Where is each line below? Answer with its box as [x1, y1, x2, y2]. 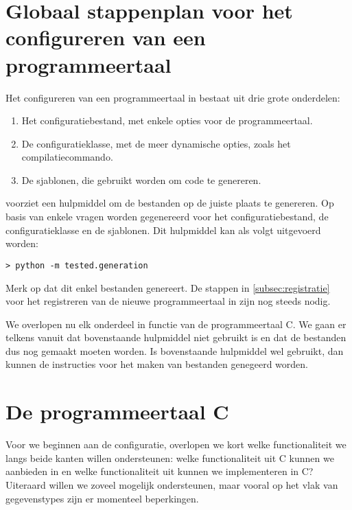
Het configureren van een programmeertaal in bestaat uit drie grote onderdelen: [5, 90, 340, 104]
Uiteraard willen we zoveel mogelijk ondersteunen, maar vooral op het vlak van [5, 477, 338, 491]
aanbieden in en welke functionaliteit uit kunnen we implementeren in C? [5, 464, 314, 478]
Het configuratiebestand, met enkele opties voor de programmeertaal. [21, 113, 313, 128]
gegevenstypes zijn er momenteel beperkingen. [5, 491, 199, 505]
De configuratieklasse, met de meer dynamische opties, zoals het [21, 136, 291, 150]
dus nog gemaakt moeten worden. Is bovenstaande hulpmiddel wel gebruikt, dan [5, 343, 344, 358]
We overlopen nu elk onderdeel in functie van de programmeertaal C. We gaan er [5, 316, 347, 331]
